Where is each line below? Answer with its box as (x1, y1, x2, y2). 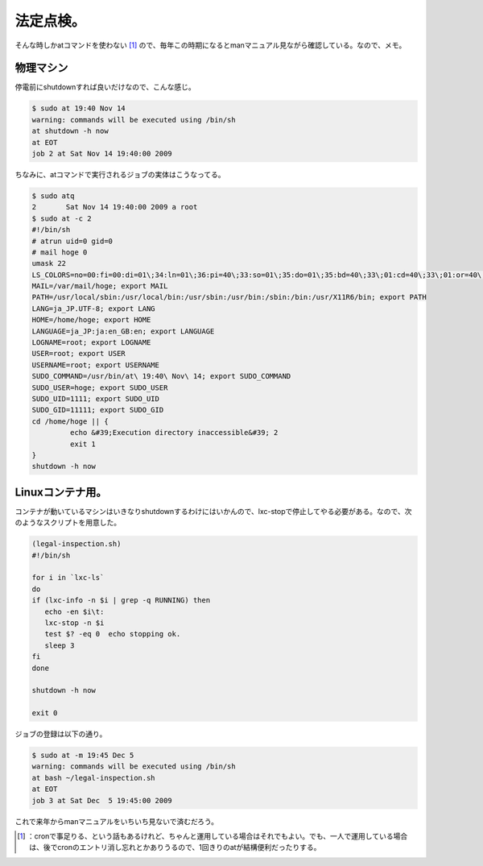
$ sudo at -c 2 (31, 213, 92, 223)
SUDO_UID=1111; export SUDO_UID (31, 395, 160, 403)
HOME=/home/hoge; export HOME (31, 315, 151, 325)
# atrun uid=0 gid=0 (31, 236, 113, 246)
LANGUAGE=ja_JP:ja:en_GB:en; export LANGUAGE (31, 326, 215, 336)
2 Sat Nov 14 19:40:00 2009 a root (31, 202, 198, 212)
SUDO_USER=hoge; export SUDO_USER (31, 383, 168, 392)
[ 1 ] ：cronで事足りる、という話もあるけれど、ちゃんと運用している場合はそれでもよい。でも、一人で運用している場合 (17, 831, 408, 841)
